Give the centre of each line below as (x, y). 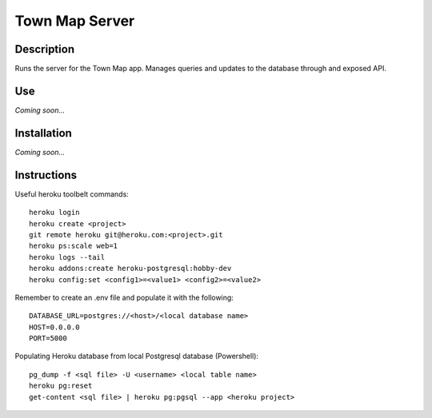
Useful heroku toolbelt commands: (72, 194)
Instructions (46, 175)
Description (45, 49)
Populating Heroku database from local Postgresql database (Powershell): (137, 356)
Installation (43, 133)
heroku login (54, 213)
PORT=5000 (48, 338)
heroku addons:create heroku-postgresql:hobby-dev (130, 269)
